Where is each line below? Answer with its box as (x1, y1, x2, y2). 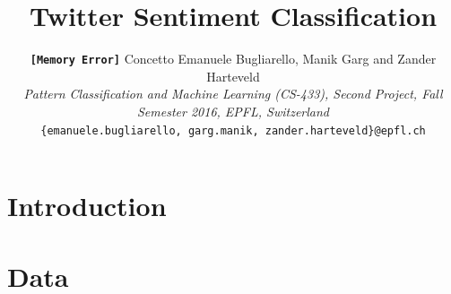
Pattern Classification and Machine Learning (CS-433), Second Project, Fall (23, 84, 443, 103)
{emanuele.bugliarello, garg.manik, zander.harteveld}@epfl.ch (40, 124, 426, 137)
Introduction (7, 187, 167, 224)
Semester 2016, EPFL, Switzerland (136, 101, 330, 120)
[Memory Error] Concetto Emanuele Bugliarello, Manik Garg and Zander (30, 49, 437, 68)
